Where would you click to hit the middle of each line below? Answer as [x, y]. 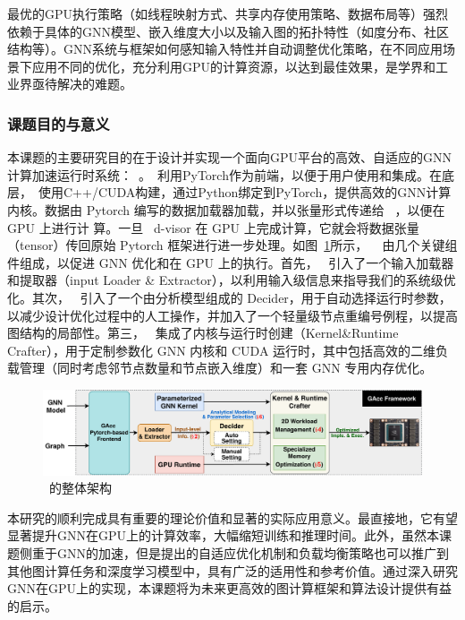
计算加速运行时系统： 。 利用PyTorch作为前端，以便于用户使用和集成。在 [224, 174]
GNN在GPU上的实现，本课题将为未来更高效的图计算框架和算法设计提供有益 [230, 588]
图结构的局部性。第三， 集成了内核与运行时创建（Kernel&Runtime [203, 333]
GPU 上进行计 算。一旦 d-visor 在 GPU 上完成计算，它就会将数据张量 [213, 227]
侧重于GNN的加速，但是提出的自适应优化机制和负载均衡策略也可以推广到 [234, 552]
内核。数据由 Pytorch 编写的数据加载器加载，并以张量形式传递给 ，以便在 [226, 209]
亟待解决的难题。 [82, 84]
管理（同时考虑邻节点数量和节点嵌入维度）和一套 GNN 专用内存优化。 [226, 368]
